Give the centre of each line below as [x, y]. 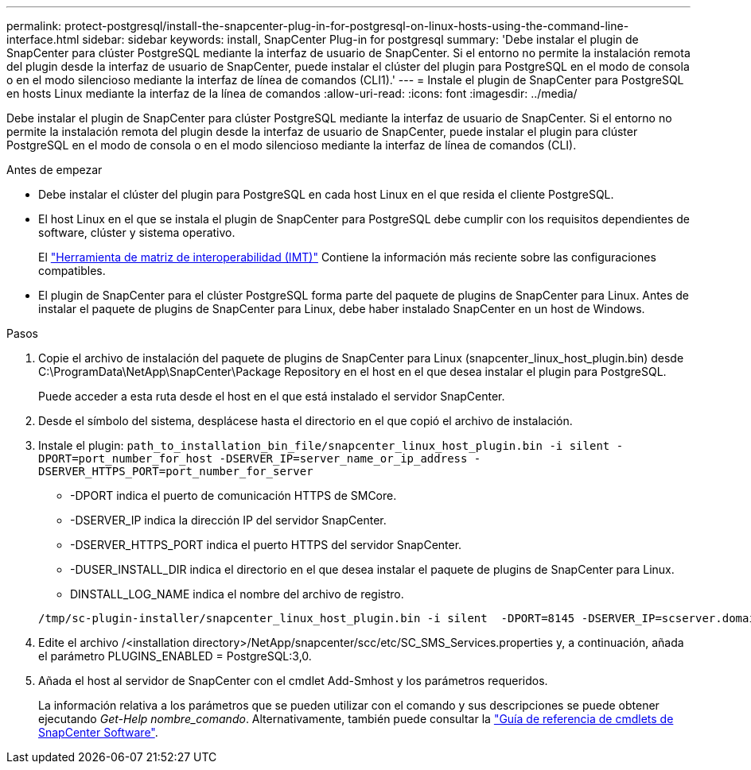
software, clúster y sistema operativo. [137, 232]
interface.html [43, 39]
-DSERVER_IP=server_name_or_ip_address [343, 459]
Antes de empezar [54, 170]
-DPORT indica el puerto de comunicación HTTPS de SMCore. [233, 495]
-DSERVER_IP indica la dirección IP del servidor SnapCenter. [228, 520]
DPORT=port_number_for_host [126, 459]
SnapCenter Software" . [98, 732]
